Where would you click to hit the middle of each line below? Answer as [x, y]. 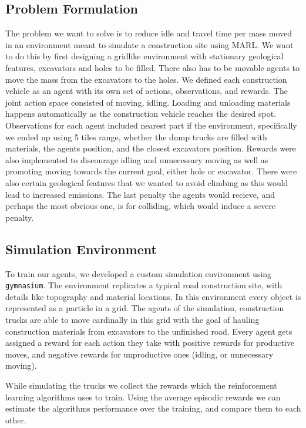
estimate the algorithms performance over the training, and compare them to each [153, 408]
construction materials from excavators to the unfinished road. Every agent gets [149, 331]
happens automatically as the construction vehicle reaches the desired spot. [141, 114]
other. [16, 419]
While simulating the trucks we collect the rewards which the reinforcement [141, 385]
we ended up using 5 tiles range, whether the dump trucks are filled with [136, 137]
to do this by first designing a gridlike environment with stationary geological [144, 56]
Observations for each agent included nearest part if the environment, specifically [151, 125]
